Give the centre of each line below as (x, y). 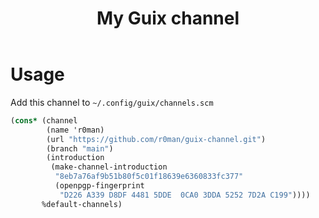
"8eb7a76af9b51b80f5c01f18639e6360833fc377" (149, 177)
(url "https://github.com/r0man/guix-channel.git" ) (156, 139)
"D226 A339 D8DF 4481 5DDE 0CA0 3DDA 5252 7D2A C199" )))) (185, 195)
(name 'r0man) (75, 130)
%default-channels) (82, 204)
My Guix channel (168, 18)
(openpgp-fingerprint (99, 186)
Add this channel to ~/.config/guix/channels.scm (112, 102)
